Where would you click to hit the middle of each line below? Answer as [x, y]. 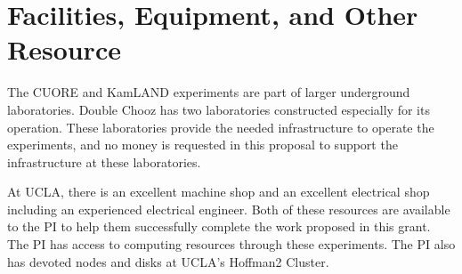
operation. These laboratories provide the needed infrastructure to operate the [221, 127]
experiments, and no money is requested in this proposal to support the [203, 145]
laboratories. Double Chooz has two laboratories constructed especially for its [219, 109]
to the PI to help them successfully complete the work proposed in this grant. [219, 226]
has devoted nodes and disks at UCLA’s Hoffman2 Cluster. [168, 261]
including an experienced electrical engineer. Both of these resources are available [229, 209]
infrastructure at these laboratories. [104, 161]
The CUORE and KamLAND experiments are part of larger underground [209, 92]
